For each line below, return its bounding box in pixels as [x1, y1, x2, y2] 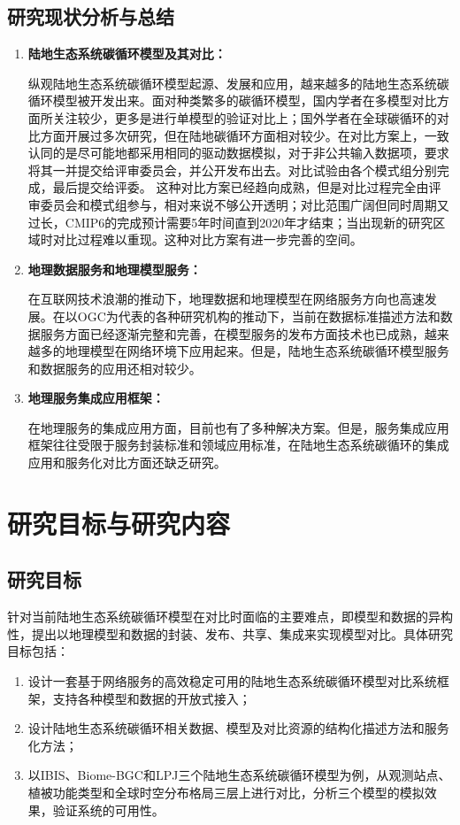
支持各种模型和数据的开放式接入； [52, 689, 251, 707]
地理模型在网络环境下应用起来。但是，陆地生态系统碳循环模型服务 [65, 342, 449, 360]
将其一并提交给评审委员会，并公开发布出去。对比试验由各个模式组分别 [27, 160, 437, 179]
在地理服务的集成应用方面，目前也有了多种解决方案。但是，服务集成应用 [27, 418, 449, 436]
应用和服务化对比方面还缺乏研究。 [27, 453, 226, 472]
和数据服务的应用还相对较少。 [27, 359, 202, 377]
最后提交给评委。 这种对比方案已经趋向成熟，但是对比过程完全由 [52, 178, 429, 197]
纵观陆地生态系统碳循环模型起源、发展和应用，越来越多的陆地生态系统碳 [27, 73, 449, 92]
